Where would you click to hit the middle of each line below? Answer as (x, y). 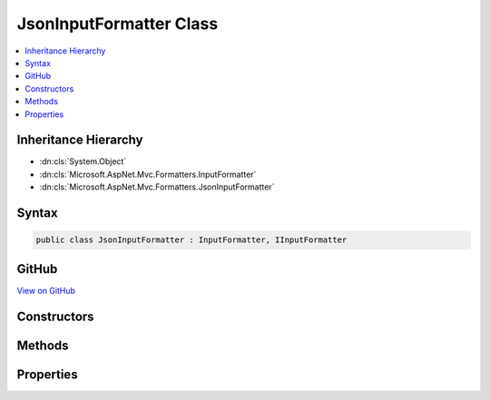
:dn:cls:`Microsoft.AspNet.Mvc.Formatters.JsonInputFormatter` (157, 187)
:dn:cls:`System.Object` (83, 161)
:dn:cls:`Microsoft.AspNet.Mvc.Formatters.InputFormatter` (148, 174)
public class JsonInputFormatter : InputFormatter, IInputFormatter (191, 240)
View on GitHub (46, 290)
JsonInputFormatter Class (118, 24)
